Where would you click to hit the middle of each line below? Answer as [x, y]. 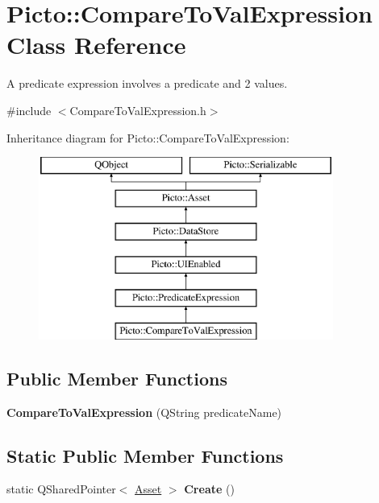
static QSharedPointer [61, 489]
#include [29, 110]
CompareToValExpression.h [138, 110]
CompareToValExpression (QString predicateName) [144, 412]
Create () [209, 489]
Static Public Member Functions [145, 455]
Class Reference [96, 45]
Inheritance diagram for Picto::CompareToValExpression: [148, 137]
